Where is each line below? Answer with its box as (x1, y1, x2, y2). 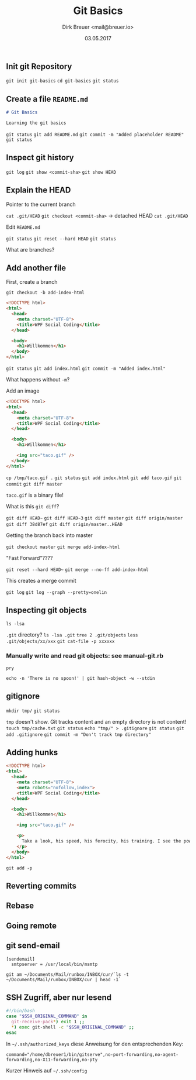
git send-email (6, 941, 60, 951)
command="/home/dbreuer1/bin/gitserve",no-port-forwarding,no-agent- (6, 1051, 179, 1057)
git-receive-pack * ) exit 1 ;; (11, 1019, 85, 1025)
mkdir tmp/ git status (6, 708, 60, 714)
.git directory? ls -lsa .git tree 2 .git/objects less (6, 631, 138, 638)
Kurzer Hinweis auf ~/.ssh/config (6, 1067, 87, 1074)
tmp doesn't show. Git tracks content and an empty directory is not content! (6, 718, 187, 725)
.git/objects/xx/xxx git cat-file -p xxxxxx (6, 638, 115, 644)
